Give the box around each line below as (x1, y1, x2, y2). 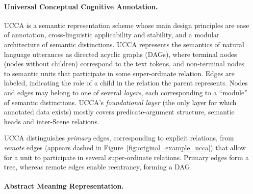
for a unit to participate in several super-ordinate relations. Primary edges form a (4, 152, 249, 162)
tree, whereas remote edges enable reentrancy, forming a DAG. (4, 162, 192, 172)
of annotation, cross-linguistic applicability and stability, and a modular (4, 29, 220, 40)
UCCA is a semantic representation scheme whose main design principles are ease (4, 20, 249, 30)
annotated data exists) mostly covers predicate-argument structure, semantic (4, 107, 235, 117)
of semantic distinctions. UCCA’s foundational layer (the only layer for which (4, 97, 237, 107)
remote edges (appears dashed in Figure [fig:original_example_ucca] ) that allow (4, 142, 246, 152)
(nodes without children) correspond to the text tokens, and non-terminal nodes (4, 58, 245, 69)
